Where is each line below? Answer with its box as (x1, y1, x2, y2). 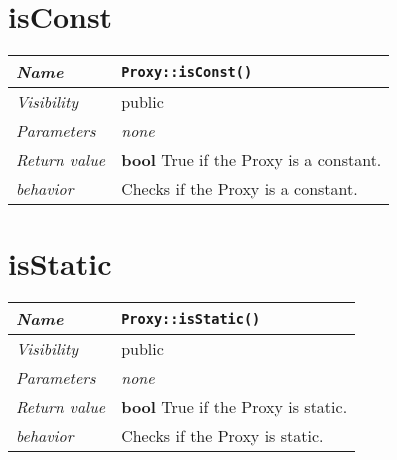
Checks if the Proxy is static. (121, 424, 324, 448)
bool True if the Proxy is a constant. (121, 148, 382, 172)
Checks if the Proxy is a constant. (121, 177, 358, 201)
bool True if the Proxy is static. (121, 395, 348, 419)
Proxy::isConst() (121, 63, 253, 80)
